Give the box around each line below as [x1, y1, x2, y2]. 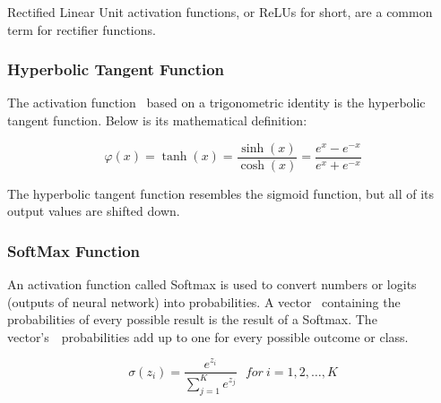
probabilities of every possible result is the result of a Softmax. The [7, 310, 377, 329]
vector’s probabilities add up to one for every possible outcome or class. [7, 327, 409, 346]
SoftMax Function [7, 239, 141, 262]
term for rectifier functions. [7, 20, 156, 39]
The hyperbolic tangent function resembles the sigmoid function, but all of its [7, 184, 435, 202]
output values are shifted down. [7, 201, 180, 220]
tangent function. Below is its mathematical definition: [7, 111, 307, 129]
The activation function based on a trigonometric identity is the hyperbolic [7, 93, 426, 112]
